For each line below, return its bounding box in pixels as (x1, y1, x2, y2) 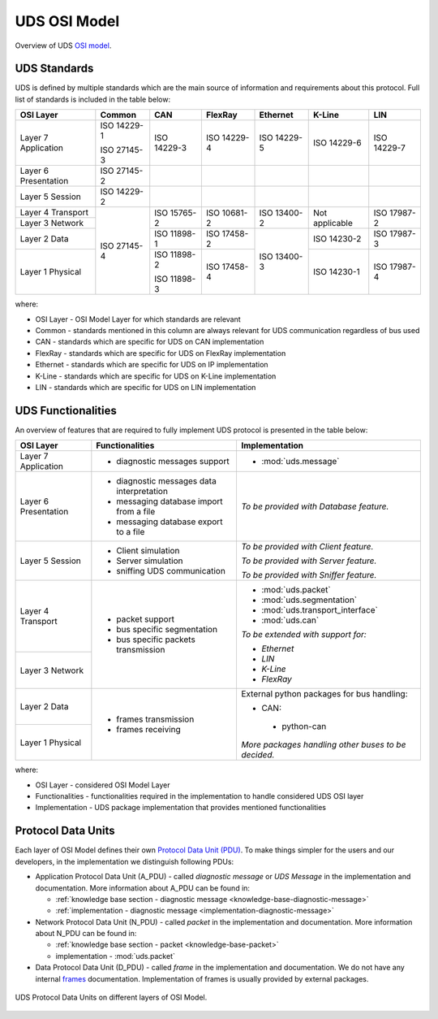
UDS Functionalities (15, 403, 117, 418)
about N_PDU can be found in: (35, 929, 137, 939)
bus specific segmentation (116, 624, 218, 635)
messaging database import (116, 496, 223, 507)
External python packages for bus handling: (240, 688, 409, 700)
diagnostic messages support (116, 456, 230, 467)
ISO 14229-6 (312, 137, 362, 149)
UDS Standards (15, 62, 94, 76)
